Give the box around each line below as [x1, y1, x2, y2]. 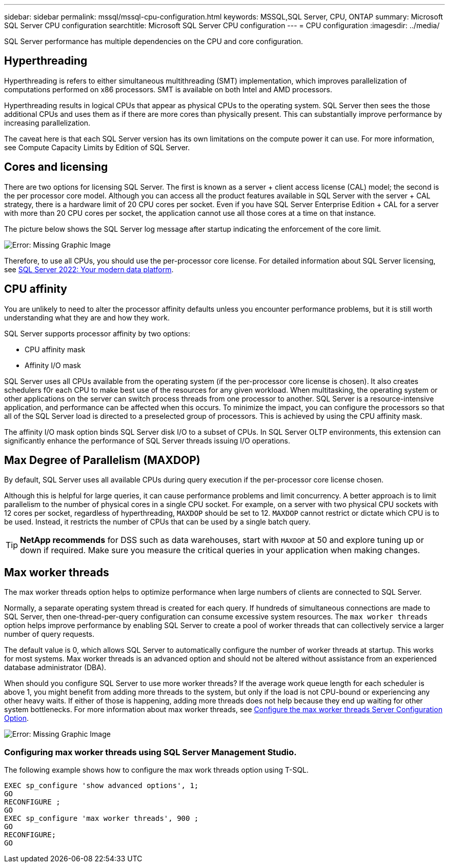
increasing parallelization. [4, 118, 91, 127]
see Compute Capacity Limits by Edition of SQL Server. [4, 143, 190, 152]
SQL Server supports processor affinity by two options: [4, 329, 190, 338]
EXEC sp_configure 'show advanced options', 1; [4, 781, 199, 790]
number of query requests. [4, 630, 95, 639]
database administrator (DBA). [4, 663, 107, 672]
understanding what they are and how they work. [4, 313, 170, 322]
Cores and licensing [4, 160, 108, 174]
